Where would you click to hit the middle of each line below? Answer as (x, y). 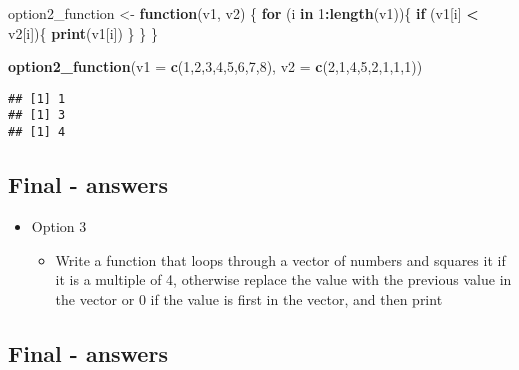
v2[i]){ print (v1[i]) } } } (83, 32)
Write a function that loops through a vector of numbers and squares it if (280, 259)
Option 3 (59, 225)
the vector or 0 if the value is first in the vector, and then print (249, 298)
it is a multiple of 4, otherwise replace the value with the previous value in (283, 279)
